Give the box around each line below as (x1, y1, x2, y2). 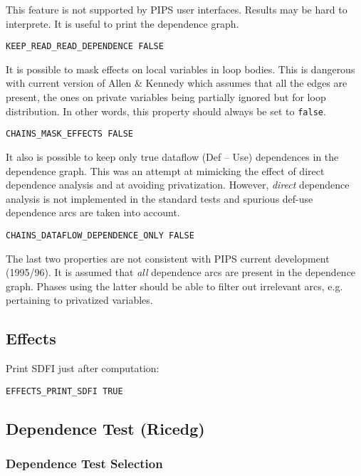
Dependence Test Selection (6, 455, 163, 472)
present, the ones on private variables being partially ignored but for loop (6, 90, 326, 105)
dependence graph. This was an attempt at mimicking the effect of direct (6, 163, 325, 178)
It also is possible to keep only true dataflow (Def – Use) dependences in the (6, 149, 339, 164)
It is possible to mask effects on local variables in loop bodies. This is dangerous (6, 61, 355, 76)
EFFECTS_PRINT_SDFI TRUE (6, 386, 123, 396)
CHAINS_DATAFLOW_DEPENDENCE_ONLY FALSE (6, 230, 194, 240)
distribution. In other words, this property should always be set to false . (6, 103, 326, 118)
